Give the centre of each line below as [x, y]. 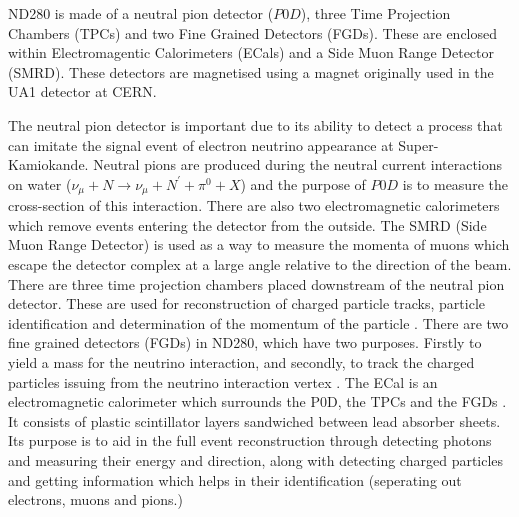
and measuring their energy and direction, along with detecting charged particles [256, 459]
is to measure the [455, 183]
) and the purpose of [303, 183]
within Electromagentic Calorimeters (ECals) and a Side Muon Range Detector [251, 52]
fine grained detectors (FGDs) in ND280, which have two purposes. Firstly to [245, 342]
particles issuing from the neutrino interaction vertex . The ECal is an [223, 381]
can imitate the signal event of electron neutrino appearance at [201, 144]
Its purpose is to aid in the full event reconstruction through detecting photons [250, 440]
